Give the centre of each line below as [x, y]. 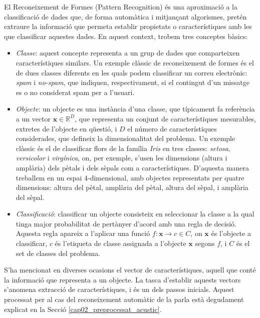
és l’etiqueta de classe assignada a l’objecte [120, 243]
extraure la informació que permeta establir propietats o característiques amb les [128, 26]
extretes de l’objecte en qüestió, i [66, 128]
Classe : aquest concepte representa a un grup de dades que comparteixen [128, 53]
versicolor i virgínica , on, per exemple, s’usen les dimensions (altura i [121, 158]
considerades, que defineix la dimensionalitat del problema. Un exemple [125, 138]
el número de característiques [172, 128]
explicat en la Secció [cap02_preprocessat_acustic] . [83, 309]
